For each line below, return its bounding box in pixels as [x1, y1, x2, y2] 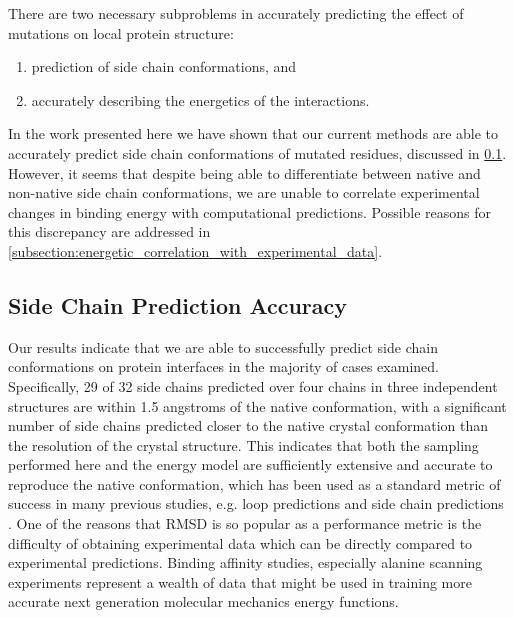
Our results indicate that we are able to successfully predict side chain [8, 336, 438, 357]
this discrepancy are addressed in [8, 221, 211, 242]
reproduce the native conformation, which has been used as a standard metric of [8, 473, 501, 494]
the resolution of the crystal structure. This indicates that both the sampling [8, 434, 479, 455]
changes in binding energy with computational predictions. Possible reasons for [8, 201, 492, 222]
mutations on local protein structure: [8, 22, 234, 43]
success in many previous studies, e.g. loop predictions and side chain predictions [8, 493, 504, 514]
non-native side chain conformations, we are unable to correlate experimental [8, 182, 480, 203]
